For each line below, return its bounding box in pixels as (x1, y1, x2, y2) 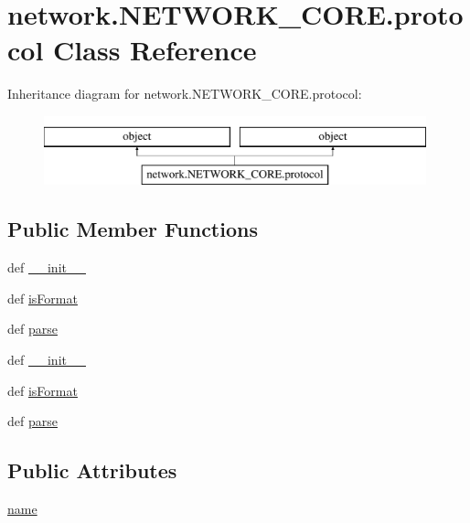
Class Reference (53, 31, 257, 69)
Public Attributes (7, 456, 177, 485)
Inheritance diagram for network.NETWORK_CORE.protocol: (7, 84, 362, 103)
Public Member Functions (7, 215, 258, 243)
